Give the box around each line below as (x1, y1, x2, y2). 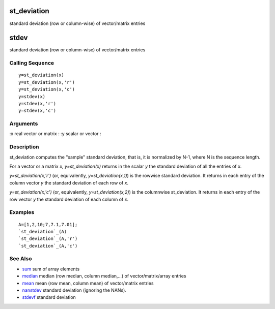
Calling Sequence (9, 59, 54, 67)
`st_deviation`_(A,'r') (18, 236, 78, 241)
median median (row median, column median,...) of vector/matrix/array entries (22, 273, 186, 279)
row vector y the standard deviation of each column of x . (9, 196, 129, 202)
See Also (9, 255, 32, 262)
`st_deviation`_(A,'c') (18, 243, 78, 249)
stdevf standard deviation (22, 294, 76, 300)
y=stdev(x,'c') (18, 108, 57, 114)
